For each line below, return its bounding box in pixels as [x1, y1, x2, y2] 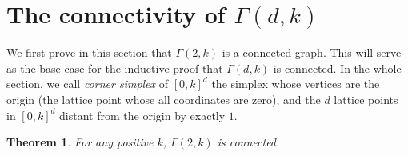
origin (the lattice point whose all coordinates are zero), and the [6, 90, 321, 107]
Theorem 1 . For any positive [6, 134, 154, 150]
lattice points [334, 90, 398, 107]
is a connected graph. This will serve [222, 44, 402, 61]
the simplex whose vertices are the [211, 75, 380, 92]
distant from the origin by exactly [59, 106, 226, 123]
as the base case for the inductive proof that [6, 59, 223, 76]
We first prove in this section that [6, 44, 172, 61]
